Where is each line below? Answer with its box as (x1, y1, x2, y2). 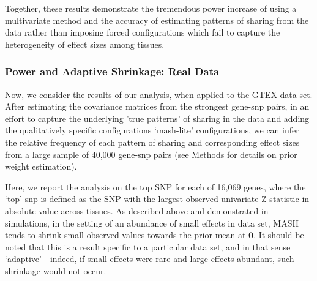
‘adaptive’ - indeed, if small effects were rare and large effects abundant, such (5, 252, 294, 265)
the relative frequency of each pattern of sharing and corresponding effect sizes (5, 135, 300, 148)
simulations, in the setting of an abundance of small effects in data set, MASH (5, 216, 299, 229)
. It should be (253, 228, 304, 241)
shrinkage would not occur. (5, 264, 106, 277)
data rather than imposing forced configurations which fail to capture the (5, 26, 280, 39)
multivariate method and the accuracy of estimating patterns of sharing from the (5, 13, 309, 26)
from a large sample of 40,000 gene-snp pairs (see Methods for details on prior (5, 148, 297, 160)
